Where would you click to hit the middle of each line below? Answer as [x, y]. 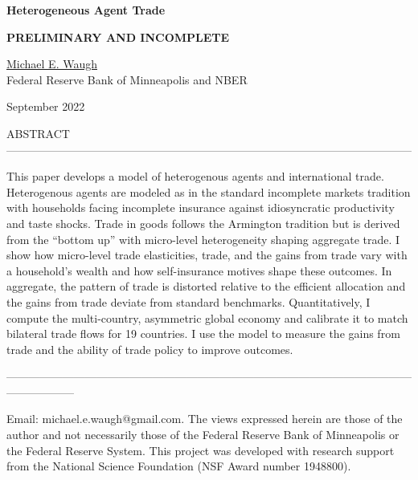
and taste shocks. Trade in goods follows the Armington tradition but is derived [203, 223]
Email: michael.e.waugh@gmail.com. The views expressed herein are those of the [205, 419]
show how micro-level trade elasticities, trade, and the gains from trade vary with [207, 255]
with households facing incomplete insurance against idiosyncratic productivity [201, 207]
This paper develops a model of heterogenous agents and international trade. [195, 176]
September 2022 [46, 106]
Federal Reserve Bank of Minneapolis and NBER [127, 79]
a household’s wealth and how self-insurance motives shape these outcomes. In [199, 270]
